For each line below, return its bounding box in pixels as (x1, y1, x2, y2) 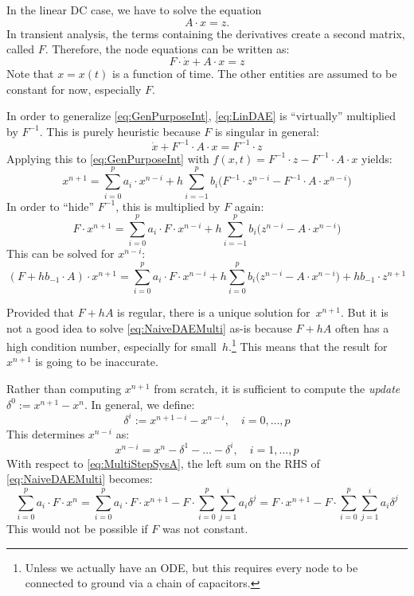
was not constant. (162, 520, 248, 537)
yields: (361, 150, 393, 166)
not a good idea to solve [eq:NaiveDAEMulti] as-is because (6, 319, 292, 336)
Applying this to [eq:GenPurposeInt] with (6, 150, 209, 166)
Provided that (6, 304, 75, 321)
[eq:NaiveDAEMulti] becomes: (6, 470, 153, 487)
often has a (334, 319, 389, 336)
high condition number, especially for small (6, 337, 217, 354)
